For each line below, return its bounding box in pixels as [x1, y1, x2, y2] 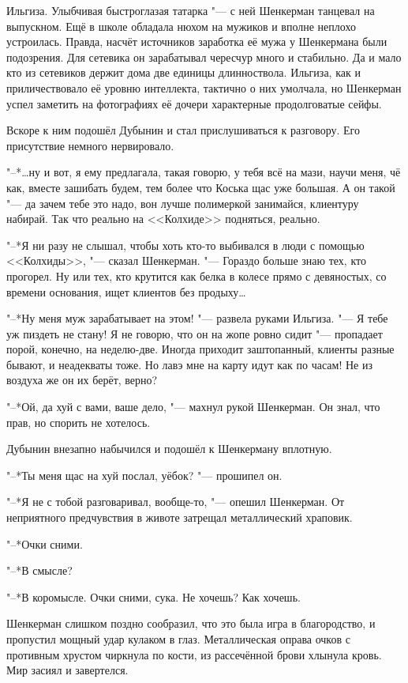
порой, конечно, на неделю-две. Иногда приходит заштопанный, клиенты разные [6, 341, 395, 357]
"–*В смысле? [6, 562, 73, 579]
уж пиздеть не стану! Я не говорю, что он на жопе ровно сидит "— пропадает [6, 325, 383, 341]
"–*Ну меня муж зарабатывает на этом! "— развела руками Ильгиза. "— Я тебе [6, 310, 388, 326]
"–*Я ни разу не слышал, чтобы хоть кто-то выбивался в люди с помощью [6, 236, 365, 253]
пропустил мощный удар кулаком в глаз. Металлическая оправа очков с [6, 631, 350, 647]
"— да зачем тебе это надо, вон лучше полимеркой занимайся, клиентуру [6, 194, 359, 211]
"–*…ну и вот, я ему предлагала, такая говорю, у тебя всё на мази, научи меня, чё [6, 164, 401, 180]
